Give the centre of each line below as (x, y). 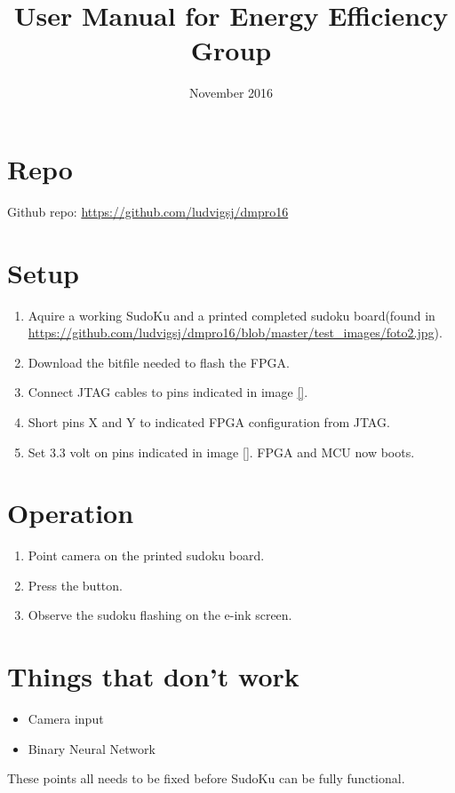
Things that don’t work (153, 676)
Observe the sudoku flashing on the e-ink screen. (160, 615)
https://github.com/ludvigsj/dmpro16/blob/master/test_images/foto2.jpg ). (235, 333)
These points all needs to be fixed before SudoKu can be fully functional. (206, 778)
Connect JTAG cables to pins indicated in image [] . (168, 392)
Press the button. (75, 585)
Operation (71, 513)
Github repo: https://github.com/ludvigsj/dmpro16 (148, 211)
